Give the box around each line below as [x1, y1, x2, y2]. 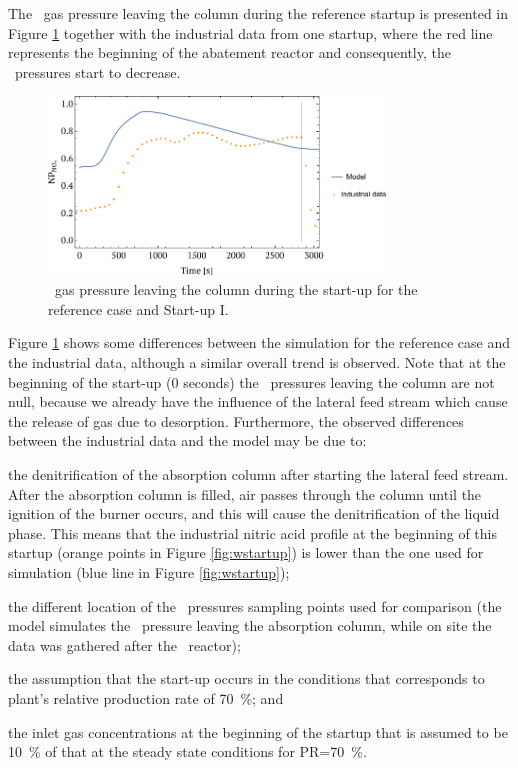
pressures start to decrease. [14, 61, 181, 82]
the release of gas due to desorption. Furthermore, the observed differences [8, 410, 464, 431]
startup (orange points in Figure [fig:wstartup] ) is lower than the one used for [8, 542, 484, 563]
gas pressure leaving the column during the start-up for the [54, 279, 418, 300]
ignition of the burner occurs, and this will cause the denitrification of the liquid [8, 503, 500, 524]
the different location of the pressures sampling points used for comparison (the [8, 595, 502, 616]
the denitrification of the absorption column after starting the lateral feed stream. [8, 464, 509, 484]
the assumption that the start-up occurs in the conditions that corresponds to [8, 668, 485, 689]
